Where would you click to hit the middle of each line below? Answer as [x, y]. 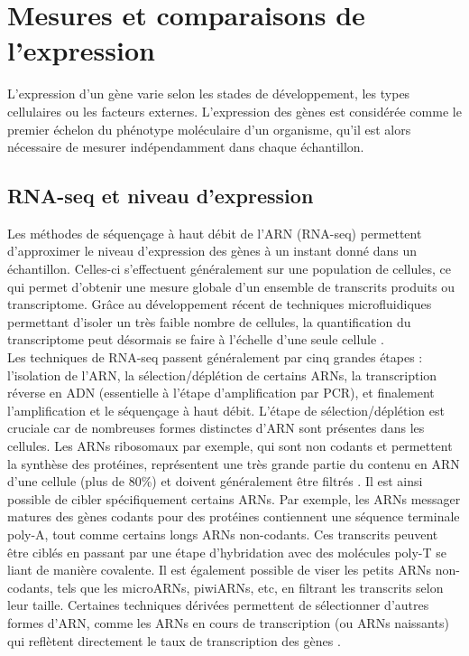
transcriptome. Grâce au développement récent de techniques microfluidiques [220, 304]
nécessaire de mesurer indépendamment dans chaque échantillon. [186, 147]
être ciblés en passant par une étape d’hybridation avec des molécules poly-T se [227, 552]
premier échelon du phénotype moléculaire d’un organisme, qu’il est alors [209, 129]
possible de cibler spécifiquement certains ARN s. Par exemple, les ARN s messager [234, 498]
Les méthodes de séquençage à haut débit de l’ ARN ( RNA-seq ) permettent [215, 233]
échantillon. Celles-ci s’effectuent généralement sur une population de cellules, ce [229, 269]
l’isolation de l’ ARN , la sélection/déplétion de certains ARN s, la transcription [222, 375]
